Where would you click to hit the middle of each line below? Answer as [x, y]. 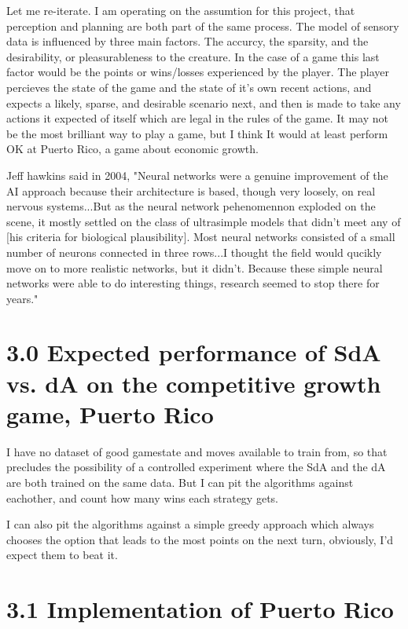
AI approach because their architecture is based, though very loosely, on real [191, 190]
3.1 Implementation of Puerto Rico [200, 609]
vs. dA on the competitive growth [194, 383]
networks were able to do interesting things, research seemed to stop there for [193, 283]
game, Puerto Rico [110, 413]
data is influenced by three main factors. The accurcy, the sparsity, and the [187, 41]
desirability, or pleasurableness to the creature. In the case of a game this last [193, 56]
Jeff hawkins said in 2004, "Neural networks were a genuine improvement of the [197, 175]
